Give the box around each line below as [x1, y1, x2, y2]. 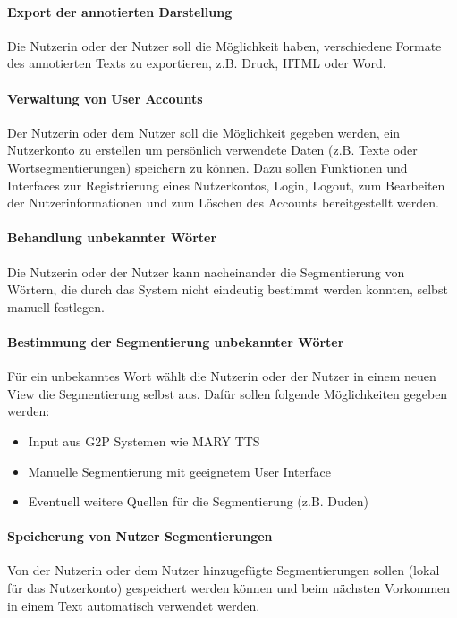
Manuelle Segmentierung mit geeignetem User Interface [28, 461, 331, 480]
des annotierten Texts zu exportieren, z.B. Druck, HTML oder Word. [7, 54, 386, 72]
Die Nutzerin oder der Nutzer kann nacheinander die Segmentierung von [7, 262, 405, 281]
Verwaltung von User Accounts [7, 89, 203, 107]
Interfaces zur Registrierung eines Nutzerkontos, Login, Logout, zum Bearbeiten [7, 175, 445, 194]
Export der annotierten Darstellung [7, 2, 233, 21]
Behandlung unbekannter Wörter [7, 228, 217, 247]
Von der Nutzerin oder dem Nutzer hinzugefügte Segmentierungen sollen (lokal [7, 561, 440, 580]
